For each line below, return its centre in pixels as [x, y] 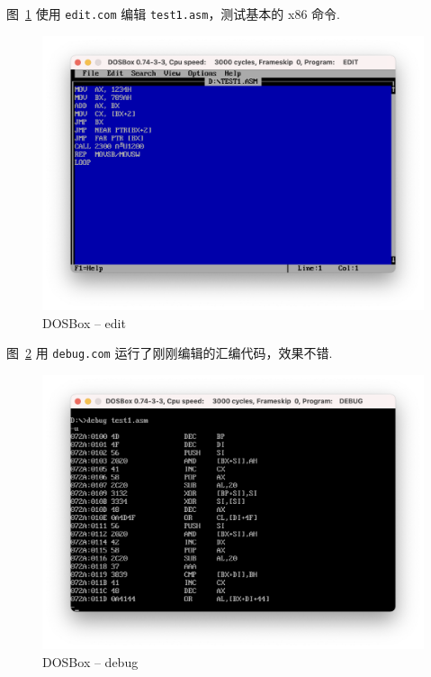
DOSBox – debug [90, 661]
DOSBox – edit [84, 322]
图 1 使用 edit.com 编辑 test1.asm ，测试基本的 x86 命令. [173, 14]
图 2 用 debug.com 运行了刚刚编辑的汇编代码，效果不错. [170, 353]
